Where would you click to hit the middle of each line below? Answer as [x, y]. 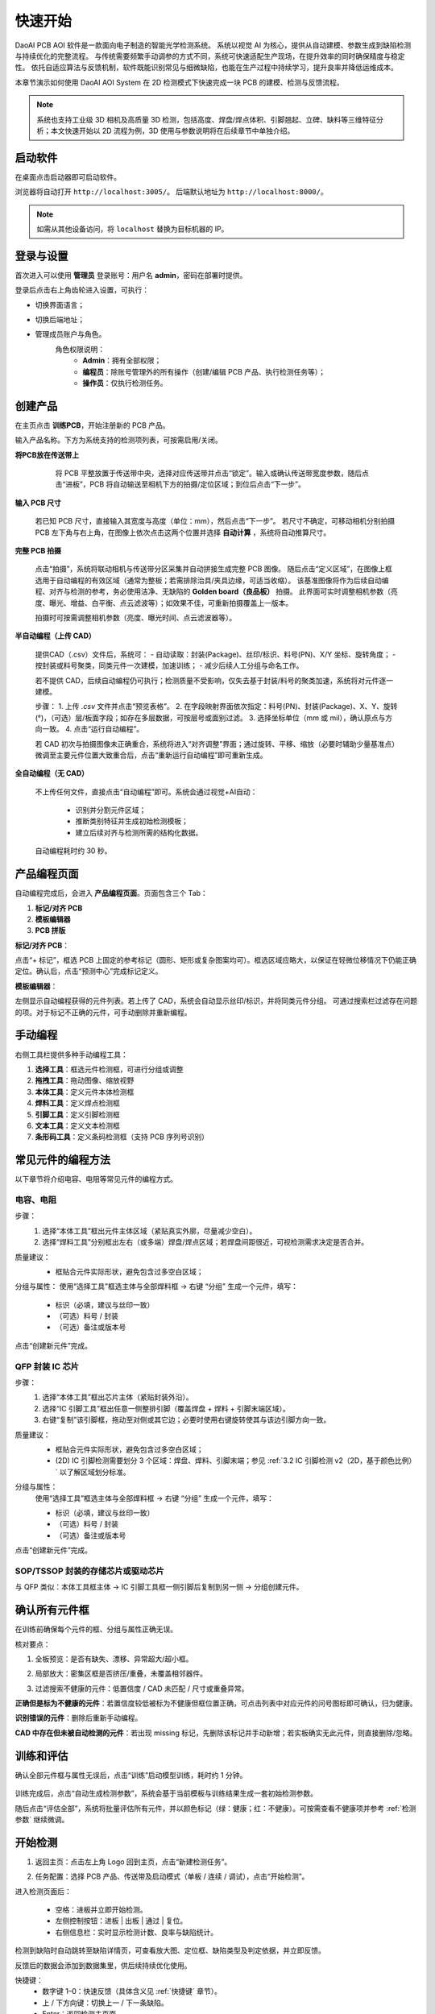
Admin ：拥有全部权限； [122, 361]
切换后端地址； [60, 320]
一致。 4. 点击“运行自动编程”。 [93, 729]
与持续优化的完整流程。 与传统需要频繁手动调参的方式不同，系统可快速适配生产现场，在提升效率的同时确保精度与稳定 [210, 56]
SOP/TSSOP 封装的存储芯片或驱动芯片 [89, 1571]
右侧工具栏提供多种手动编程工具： [71, 1055]
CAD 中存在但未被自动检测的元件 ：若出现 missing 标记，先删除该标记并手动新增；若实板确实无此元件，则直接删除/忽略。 [216, 1733]
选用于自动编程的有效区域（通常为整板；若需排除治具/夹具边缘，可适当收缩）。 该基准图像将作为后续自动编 [212, 580]
